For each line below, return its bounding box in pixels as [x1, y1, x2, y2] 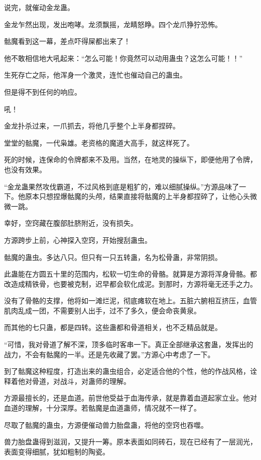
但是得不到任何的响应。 [4, 86, 81, 97]
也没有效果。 [4, 164, 46, 174]
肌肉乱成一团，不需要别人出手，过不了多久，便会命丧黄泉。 [4, 305, 201, 315]
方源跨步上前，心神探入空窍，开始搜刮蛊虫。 [4, 234, 152, 245]
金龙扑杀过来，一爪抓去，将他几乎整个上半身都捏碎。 [4, 120, 180, 131]
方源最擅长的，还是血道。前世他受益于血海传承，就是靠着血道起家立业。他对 [4, 392, 257, 403]
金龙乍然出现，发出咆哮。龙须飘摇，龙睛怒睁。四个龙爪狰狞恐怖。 [4, 19, 222, 29]
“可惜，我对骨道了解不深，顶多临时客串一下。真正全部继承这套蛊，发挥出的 [4, 339, 253, 350]
